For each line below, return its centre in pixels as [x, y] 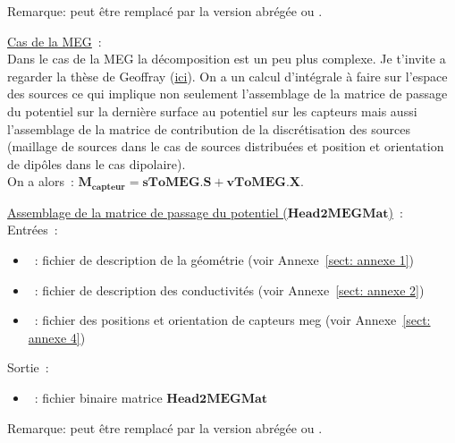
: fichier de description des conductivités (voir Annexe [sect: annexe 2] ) [229, 290]
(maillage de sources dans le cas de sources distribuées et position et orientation [226, 146]
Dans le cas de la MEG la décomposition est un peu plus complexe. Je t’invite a [227, 59]
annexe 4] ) [57, 337]
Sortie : [28, 367]
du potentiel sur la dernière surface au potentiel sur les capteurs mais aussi [212, 111]
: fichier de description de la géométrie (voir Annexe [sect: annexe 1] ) [224, 259]
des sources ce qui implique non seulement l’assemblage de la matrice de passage [227, 94]
